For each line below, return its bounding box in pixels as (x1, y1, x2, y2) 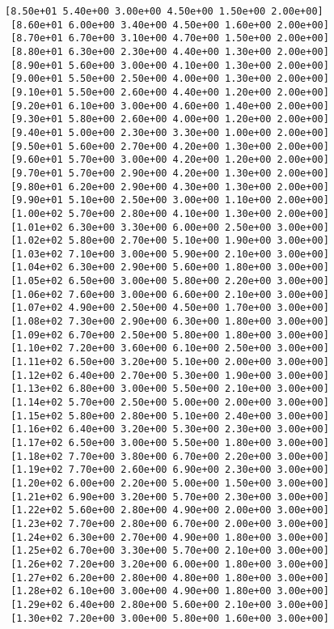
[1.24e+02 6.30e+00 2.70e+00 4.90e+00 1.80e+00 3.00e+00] (11, 531, 329, 543)
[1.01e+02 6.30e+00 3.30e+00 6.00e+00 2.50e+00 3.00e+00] (11, 221, 329, 233)
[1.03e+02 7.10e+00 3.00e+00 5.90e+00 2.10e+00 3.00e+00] (11, 248, 329, 260)
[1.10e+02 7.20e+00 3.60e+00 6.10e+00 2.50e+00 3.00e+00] (11, 342, 329, 355)
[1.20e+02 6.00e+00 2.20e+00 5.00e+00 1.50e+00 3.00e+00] (11, 477, 329, 489)
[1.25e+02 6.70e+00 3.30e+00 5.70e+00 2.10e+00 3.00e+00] (11, 545, 329, 557)
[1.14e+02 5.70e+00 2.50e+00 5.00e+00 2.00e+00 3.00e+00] (11, 397, 329, 409)
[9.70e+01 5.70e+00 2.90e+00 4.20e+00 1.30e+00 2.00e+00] (11, 167, 329, 179)
